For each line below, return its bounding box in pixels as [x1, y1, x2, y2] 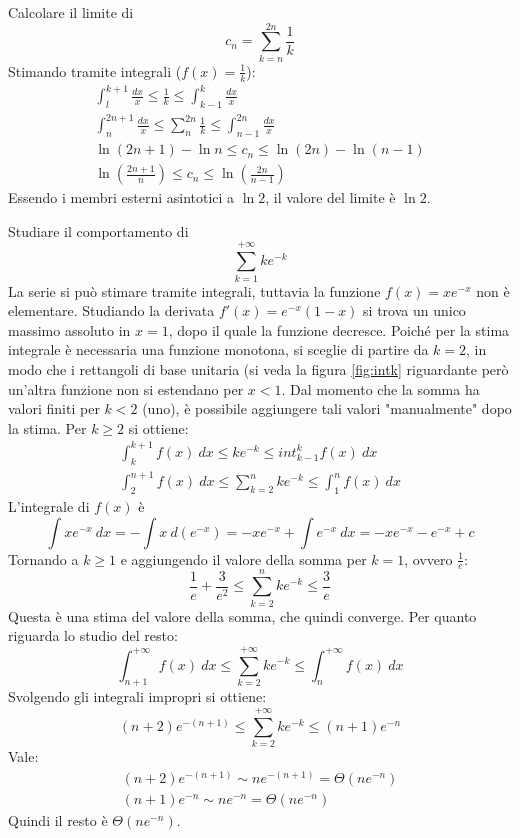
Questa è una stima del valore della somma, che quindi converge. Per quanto [8, 605, 477, 626]
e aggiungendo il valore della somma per [120, 548, 367, 569]
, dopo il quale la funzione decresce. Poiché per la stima [168, 319, 510, 340]
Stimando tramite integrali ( [8, 60, 182, 81]
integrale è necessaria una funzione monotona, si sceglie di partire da [8, 339, 429, 360]
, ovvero [404, 548, 453, 569]
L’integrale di [8, 495, 90, 516]
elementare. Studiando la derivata [8, 300, 215, 321]
